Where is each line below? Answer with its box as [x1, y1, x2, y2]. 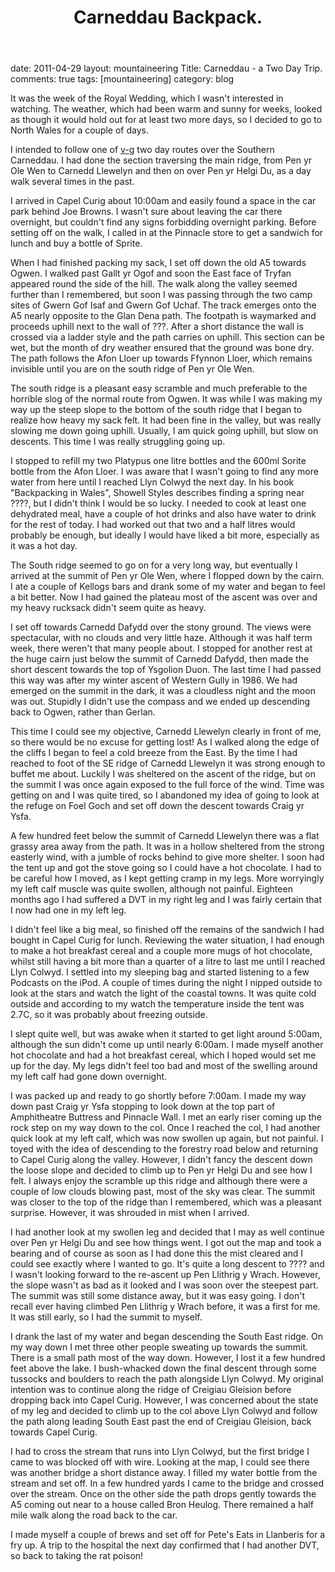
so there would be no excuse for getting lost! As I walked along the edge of [10, 736, 320, 748]
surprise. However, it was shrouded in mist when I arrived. [10, 1207, 250, 1219]
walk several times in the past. [10, 176, 135, 188]
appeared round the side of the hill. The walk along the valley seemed [10, 278, 298, 290]
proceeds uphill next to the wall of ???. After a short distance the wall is [10, 321, 304, 333]
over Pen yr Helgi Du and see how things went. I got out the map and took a [10, 1237, 322, 1249]
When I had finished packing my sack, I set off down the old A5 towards [10, 257, 307, 269]
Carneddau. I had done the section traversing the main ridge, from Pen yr [10, 154, 313, 166]
